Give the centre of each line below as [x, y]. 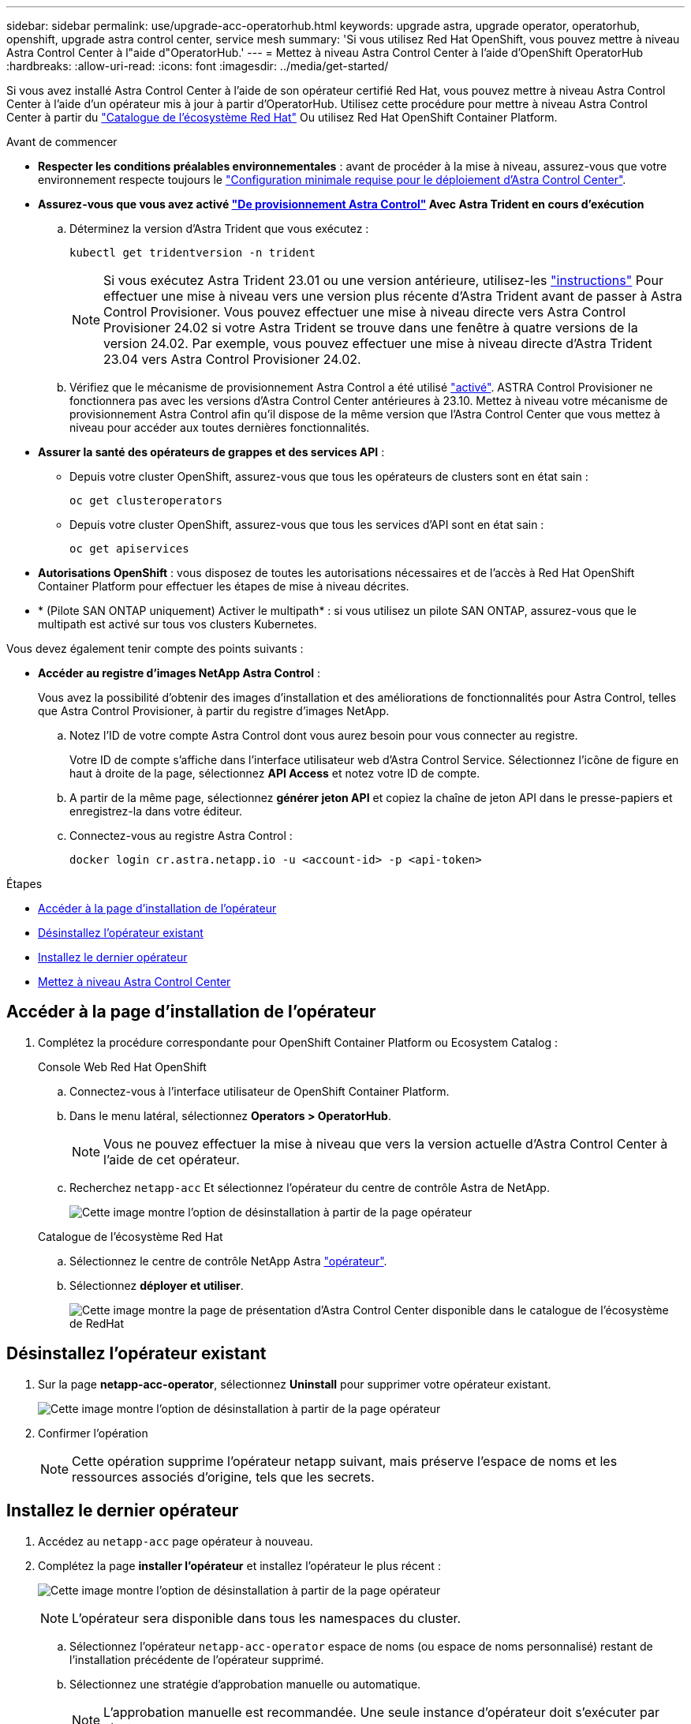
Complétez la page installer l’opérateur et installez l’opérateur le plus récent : [239, 1565]
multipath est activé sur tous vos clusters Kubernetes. [177, 624]
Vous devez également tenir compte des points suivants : [155, 648]
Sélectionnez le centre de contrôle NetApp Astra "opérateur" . [228, 1261]
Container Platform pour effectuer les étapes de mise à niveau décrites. [224, 586]
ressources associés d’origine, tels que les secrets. [223, 1477]
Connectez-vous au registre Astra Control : [181, 836]
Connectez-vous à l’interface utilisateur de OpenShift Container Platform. [260, 1091]
